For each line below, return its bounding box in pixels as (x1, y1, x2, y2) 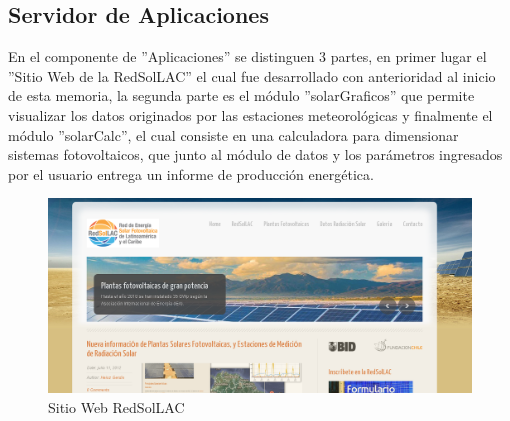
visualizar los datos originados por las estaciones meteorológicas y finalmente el (8, 104, 493, 125)
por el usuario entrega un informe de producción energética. (8, 163, 374, 184)
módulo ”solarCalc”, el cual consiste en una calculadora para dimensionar (8, 124, 459, 145)
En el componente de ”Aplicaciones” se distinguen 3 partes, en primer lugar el (8, 46, 487, 67)
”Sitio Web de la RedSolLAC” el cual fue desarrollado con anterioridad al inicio (8, 65, 496, 86)
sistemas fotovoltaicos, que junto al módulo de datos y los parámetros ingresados (8, 144, 503, 165)
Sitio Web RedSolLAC (48, 396, 185, 417)
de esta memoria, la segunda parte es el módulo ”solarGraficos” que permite (8, 85, 475, 106)
